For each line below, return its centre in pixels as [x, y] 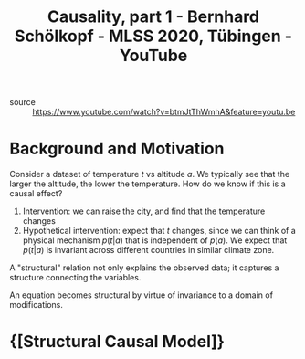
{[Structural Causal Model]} [117, 342]
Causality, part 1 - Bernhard [153, 17]
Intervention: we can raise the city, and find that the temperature [144, 211]
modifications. [37, 305]
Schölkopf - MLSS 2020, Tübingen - [153, 36]
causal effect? [36, 194]
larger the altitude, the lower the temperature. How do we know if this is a [147, 184]
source [23, 102]
